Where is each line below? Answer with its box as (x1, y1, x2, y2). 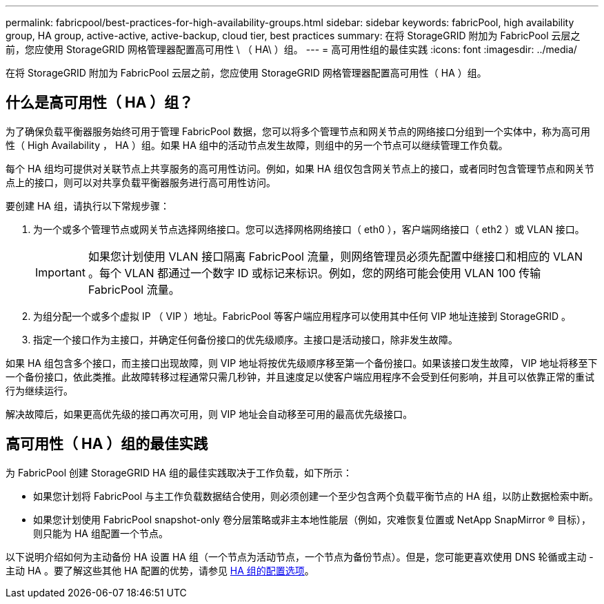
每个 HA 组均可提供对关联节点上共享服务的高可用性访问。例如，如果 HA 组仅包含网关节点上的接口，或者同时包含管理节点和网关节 (6, 162, 594, 174)
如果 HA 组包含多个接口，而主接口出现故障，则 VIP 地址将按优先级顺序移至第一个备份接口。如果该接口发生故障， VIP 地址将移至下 (6, 356, 598, 369)
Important (35, 265, 85, 279)
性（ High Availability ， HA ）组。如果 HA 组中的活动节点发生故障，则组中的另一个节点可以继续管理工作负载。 (6, 139, 508, 151)
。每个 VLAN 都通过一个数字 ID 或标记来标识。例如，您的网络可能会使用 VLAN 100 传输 (88, 265, 541, 280)
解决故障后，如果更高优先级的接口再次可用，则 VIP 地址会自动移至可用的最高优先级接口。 (6, 407, 413, 420)
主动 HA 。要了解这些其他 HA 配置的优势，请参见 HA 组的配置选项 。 (6, 564, 314, 576)
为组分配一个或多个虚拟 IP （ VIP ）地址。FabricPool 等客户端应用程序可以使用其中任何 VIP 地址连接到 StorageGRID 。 (33, 310, 572, 322)
